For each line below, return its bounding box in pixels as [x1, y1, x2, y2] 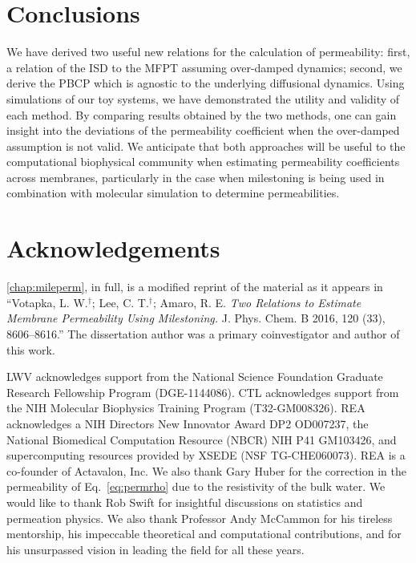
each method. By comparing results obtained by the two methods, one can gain [6, 106, 397, 123]
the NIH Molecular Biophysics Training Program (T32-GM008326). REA [6, 399, 366, 416]
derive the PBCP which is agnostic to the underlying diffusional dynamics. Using [6, 75, 405, 91]
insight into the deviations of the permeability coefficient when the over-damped [6, 122, 400, 139]
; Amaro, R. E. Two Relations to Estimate [152, 294, 361, 310]
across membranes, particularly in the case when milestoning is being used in [6, 168, 385, 185]
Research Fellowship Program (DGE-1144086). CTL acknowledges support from [6, 383, 399, 400]
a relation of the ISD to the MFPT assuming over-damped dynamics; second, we [6, 59, 402, 75]
